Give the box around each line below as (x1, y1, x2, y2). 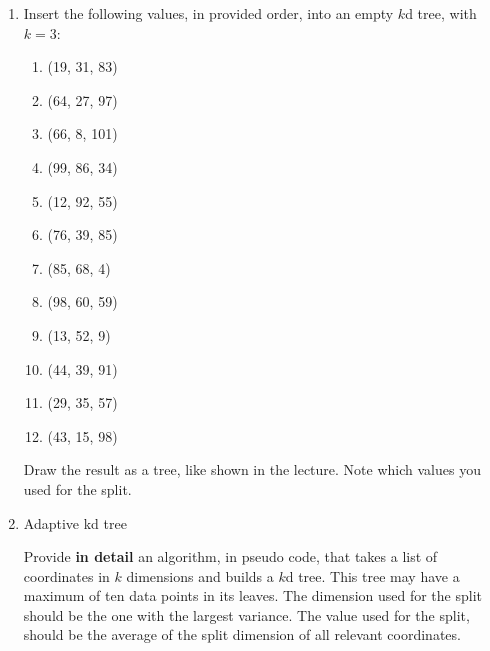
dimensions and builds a (126, 565, 274, 586)
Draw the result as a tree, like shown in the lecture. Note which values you (23, 459, 481, 480)
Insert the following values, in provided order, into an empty (23, 3, 394, 23)
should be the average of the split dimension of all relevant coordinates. (23, 624, 461, 645)
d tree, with (405, 3, 477, 23)
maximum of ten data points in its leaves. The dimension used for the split (23, 585, 483, 606)
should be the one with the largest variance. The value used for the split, (23, 604, 470, 625)
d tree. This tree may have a (285, 565, 460, 586)
